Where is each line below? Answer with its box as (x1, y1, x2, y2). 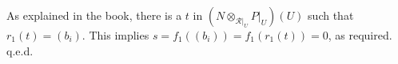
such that (308, 7, 354, 23)
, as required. (328, 27, 392, 43)
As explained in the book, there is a (6, 7, 182, 23)
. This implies (82, 27, 149, 43)
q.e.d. (6, 42, 34, 58)
